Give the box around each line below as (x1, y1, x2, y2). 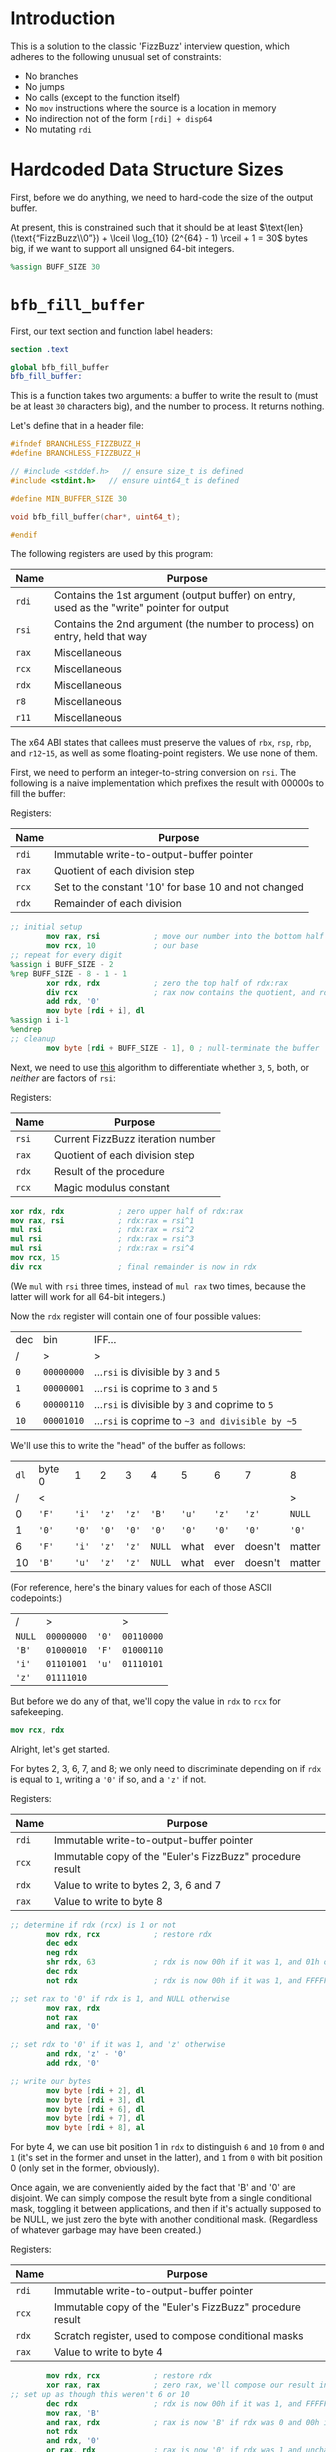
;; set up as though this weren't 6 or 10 (10, 2389, 190, 2399)
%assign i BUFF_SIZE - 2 (10, 959, 114, 969)
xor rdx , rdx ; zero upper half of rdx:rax (10, 1206, 244, 1216)
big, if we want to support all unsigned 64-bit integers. (10, 242, 235, 254)
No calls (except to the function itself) (24, 91, 181, 103)
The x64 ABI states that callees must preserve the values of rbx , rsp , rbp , (10, 737, 312, 749)
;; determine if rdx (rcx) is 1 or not (10, 1920, 177, 1930)
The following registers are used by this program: (10, 548, 213, 560)
